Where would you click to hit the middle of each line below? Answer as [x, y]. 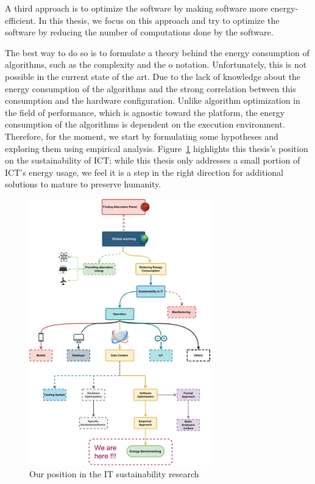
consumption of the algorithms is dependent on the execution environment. [145, 124]
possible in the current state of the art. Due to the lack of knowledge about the [153, 76]
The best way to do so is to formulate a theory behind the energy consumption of [157, 52]
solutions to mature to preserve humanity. [83, 184]
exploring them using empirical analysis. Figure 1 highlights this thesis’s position [157, 148]
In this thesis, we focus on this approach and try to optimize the [159, 20]
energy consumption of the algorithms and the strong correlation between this [150, 88]
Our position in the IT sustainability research [114, 474]
